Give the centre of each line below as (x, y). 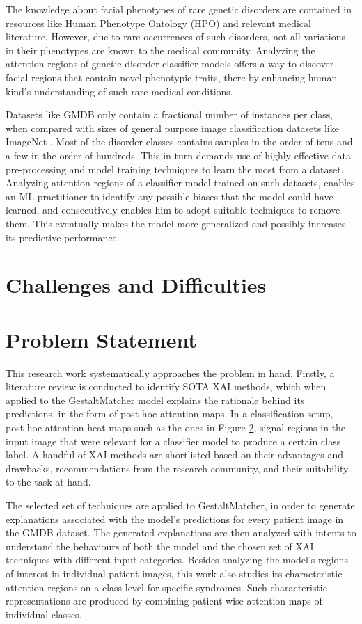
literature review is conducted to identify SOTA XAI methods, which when (166, 386)
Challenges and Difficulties (136, 285)
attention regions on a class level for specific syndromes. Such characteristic (166, 587)
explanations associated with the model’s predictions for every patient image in (175, 519)
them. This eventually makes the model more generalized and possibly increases (176, 223)
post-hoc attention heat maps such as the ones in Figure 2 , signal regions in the (176, 427)
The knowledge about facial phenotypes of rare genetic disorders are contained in (179, 9)
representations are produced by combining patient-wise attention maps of (164, 601)
